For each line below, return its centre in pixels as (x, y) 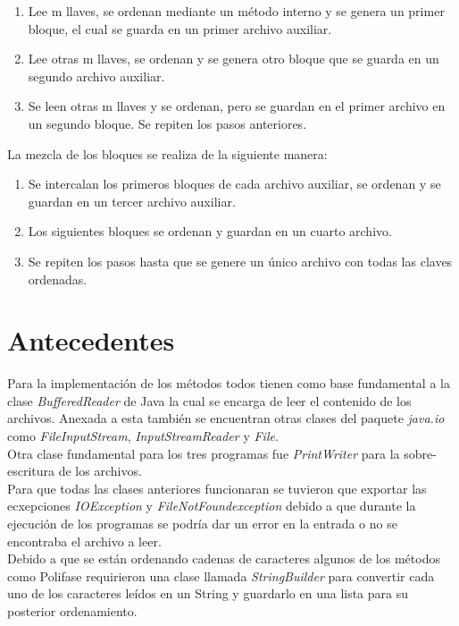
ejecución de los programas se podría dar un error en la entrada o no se (202, 523)
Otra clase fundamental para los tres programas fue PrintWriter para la (204, 453)
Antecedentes (91, 340)
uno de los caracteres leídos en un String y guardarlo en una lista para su (208, 593)
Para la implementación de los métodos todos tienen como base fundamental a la (229, 383)
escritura (31, 471)
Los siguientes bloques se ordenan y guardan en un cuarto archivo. (210, 231)
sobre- (420, 453)
